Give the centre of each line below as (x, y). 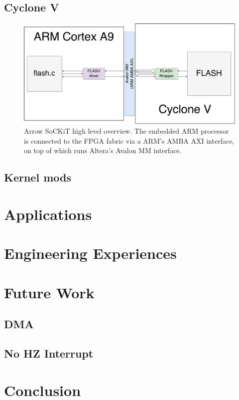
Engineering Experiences (90, 253)
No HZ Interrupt (49, 353)
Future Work (49, 292)
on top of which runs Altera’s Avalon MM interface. (103, 150)
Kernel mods (38, 177)
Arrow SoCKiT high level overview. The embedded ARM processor (126, 131)
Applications (48, 214)
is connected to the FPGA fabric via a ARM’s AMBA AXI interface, (129, 140)
